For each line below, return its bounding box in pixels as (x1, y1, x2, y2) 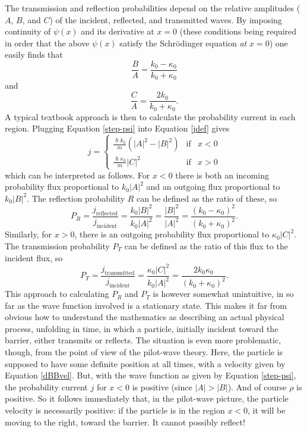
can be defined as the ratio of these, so (137, 192, 277, 204)
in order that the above (5, 36, 90, 49)
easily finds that (5, 48, 63, 61)
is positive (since (132, 380, 192, 393)
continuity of (5, 25, 51, 37)
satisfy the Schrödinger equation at (119, 36, 247, 49)
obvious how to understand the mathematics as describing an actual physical (5, 311, 284, 323)
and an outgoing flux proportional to (146, 180, 280, 193)
